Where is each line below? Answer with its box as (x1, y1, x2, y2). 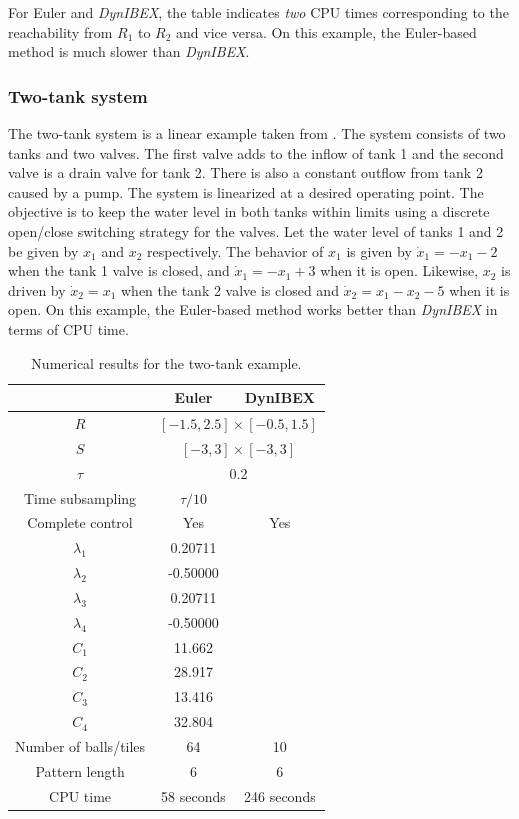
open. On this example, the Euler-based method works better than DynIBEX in (8, 299, 498, 320)
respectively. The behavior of (147, 240, 324, 261)
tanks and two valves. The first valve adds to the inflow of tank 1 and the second (8, 142, 504, 163)
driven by (8, 279, 66, 300)
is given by (346, 240, 412, 261)
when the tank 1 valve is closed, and (8, 260, 230, 281)
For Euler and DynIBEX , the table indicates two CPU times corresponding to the (8, 2, 509, 22)
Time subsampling (23, 487, 137, 508)
